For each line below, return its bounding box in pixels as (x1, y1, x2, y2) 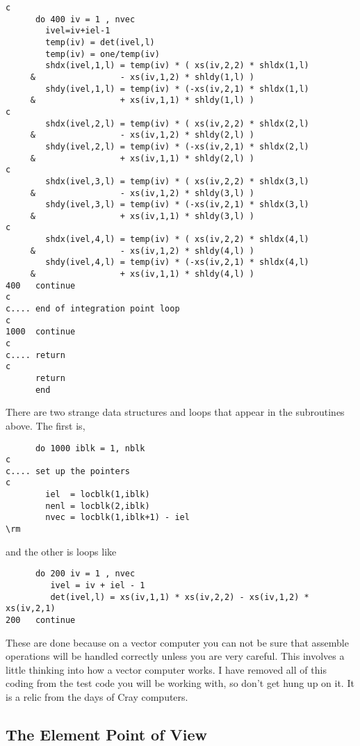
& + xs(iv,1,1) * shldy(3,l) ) (30, 211, 254, 221)
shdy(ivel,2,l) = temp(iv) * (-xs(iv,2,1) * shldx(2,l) (45, 141, 309, 152)
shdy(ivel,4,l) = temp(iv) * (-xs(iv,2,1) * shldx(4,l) (45, 257, 309, 268)
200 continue (6, 615, 76, 625)
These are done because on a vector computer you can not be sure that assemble (6, 635, 349, 649)
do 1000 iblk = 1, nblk (35, 443, 145, 453)
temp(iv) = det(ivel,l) (45, 37, 155, 47)
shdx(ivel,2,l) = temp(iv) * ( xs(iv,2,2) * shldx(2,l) (45, 118, 309, 129)
